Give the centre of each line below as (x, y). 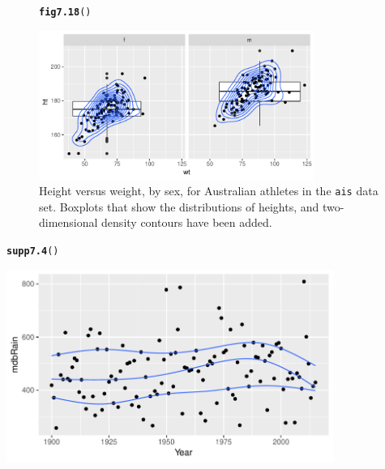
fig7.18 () (65, 12)
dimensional (68, 222)
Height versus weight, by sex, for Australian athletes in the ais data (209, 191)
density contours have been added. (187, 222)
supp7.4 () (33, 251)
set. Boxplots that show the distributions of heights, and (179, 206)
